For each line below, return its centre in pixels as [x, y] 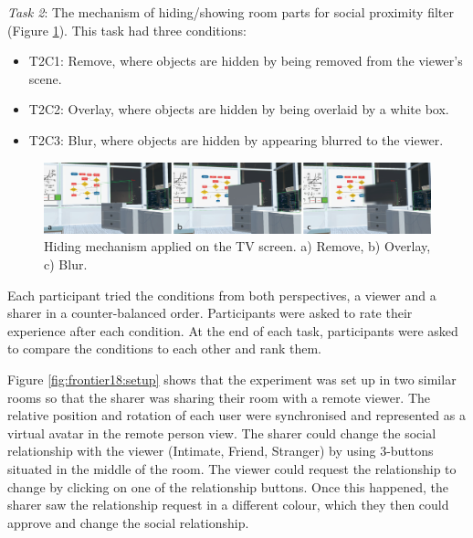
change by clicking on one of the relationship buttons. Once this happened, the [228, 486]
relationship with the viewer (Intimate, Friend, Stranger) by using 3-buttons [221, 451]
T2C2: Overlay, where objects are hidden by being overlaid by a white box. [239, 109]
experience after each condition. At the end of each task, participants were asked [233, 330]
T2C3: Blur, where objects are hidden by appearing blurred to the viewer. [236, 139]
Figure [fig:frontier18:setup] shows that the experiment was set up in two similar [232, 379]
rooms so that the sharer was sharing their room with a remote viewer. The [219, 397]
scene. [45, 78]
